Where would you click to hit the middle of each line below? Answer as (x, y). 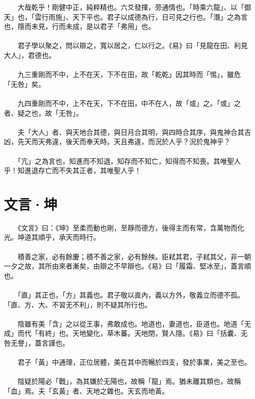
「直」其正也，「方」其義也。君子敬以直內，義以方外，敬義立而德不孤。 (131, 294)
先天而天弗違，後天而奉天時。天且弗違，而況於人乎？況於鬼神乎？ (124, 141)
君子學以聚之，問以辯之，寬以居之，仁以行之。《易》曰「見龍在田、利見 (132, 45)
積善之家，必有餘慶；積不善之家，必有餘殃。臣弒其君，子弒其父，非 (127, 256)
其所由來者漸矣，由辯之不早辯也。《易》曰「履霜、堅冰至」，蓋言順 (144, 266)
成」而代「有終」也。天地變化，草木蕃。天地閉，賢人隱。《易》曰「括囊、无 (126, 333)
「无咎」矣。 (25, 84)
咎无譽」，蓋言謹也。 (37, 342)
